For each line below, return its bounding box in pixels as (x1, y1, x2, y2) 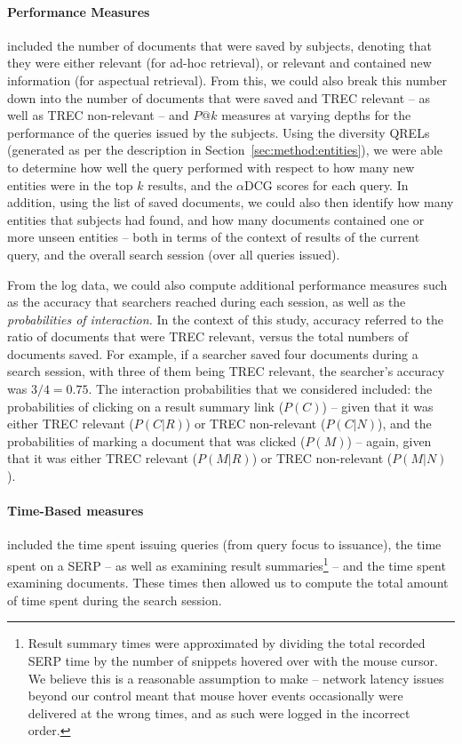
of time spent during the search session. (7, 590, 222, 609)
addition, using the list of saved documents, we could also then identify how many (7, 193, 454, 212)
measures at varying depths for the (221, 106, 411, 124)
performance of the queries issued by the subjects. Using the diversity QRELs (7, 123, 430, 141)
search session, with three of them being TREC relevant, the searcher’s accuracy (7, 362, 445, 380)
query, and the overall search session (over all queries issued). (7, 244, 340, 263)
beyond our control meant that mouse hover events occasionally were (28, 686, 403, 705)
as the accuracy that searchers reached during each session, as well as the (7, 292, 406, 311)
